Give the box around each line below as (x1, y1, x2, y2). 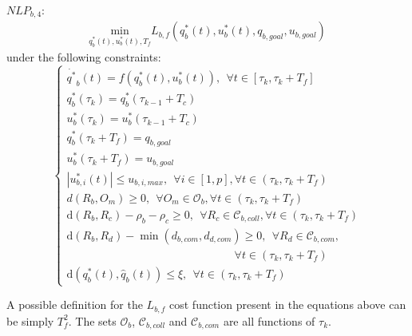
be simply (6, 312, 54, 329)
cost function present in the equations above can (169, 296, 406, 313)
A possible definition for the (6, 296, 143, 313)
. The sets (68, 312, 117, 329)
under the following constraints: (6, 49, 161, 65)
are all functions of (223, 312, 315, 329)
